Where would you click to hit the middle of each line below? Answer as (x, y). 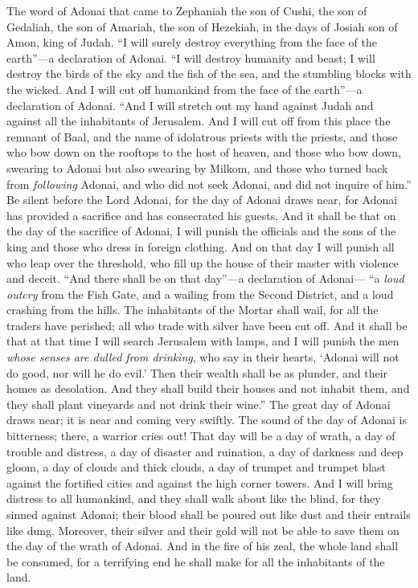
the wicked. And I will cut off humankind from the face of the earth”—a (184, 89)
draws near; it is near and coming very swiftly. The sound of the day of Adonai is (207, 420)
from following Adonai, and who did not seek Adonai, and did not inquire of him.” (209, 184)
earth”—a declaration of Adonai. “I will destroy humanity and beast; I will (191, 57)
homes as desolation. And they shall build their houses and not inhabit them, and (208, 388)
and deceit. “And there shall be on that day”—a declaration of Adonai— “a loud (205, 278)
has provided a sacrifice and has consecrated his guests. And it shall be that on (201, 215)
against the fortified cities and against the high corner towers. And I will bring (200, 482)
